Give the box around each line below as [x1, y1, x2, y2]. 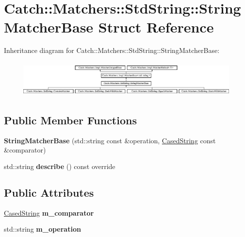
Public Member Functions [4, 112, 137, 127]
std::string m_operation [4, 224, 81, 234]
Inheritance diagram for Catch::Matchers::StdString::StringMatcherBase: [4, 45, 220, 55]
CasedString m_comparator [4, 207, 94, 218]
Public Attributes [4, 185, 94, 200]
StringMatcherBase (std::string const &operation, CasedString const [4, 135, 216, 145]
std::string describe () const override [4, 161, 115, 171]
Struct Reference [98, 17, 214, 37]
